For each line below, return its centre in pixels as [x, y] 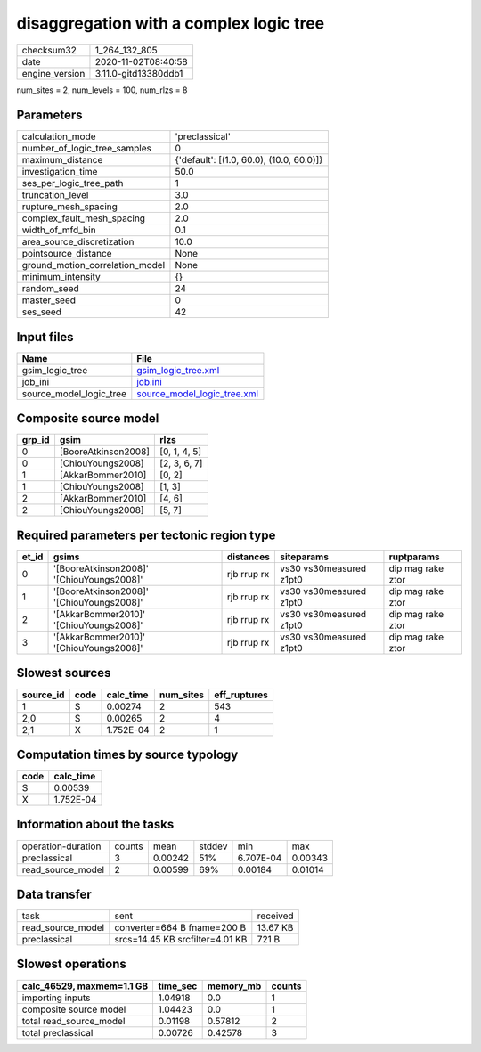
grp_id [36, 440]
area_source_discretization [78, 242]
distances [249, 557]
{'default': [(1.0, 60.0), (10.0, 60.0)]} [249, 160]
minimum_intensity [61, 277]
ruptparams [414, 557]
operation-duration [61, 846]
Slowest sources [64, 673]
